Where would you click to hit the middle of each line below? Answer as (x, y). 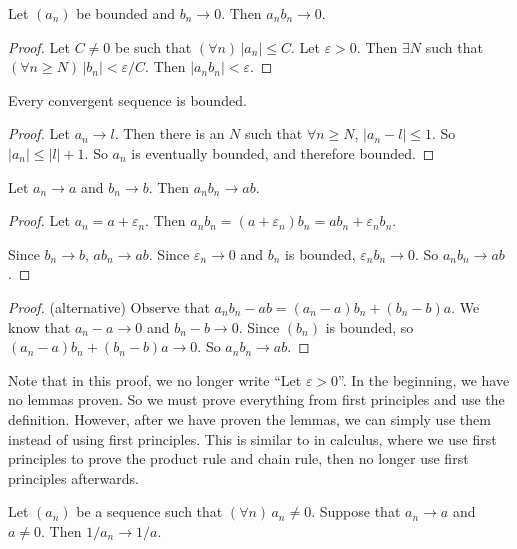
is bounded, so (369, 326)
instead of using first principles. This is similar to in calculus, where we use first (252, 438)
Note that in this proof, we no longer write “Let (155, 379)
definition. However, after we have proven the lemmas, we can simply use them (249, 418)
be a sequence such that (149, 511)
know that (39, 326)
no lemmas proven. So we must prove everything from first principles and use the (256, 399)
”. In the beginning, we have (424, 379)
